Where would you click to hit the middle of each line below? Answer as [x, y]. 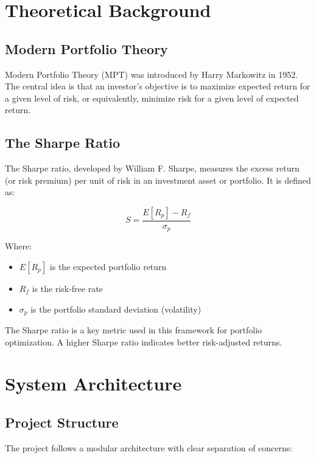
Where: [18, 246]
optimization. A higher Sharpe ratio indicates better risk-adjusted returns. [144, 342]
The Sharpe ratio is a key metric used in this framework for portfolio [134, 330]
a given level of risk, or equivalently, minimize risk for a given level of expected [152, 98]
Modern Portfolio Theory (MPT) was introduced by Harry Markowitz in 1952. [152, 74]
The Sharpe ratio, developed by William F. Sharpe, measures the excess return [152, 168]
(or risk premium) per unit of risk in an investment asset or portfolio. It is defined [158, 180]
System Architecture [93, 383]
